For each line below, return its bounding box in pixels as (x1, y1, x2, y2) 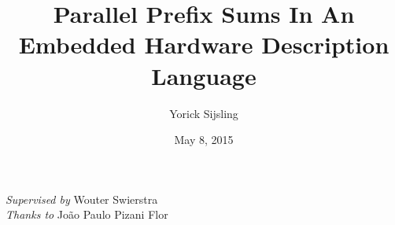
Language (151, 59, 257, 91)
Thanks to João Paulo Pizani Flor (6, 206, 168, 223)
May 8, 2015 (174, 131, 234, 148)
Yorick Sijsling (169, 105, 238, 121)
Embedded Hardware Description (18, 28, 389, 61)
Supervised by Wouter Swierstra (6, 190, 158, 207)
